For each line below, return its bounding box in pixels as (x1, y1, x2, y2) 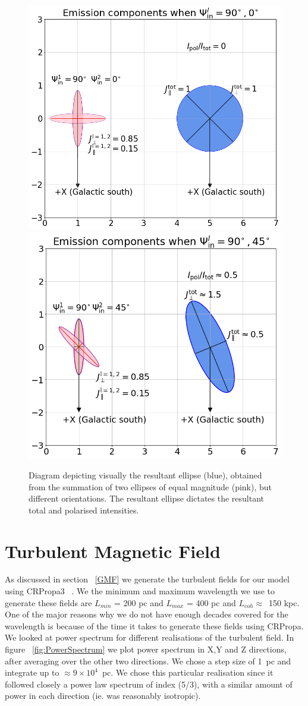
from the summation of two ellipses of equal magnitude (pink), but (29, 480, 272, 493)
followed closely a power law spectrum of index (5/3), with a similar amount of (5, 677, 293, 690)
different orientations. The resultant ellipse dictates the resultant (29, 492, 265, 505)
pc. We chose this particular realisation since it (102, 666, 274, 679)
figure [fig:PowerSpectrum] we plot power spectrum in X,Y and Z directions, (5, 643, 287, 655)
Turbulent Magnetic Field (5, 538, 221, 563)
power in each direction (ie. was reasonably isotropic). (5, 689, 201, 702)
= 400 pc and (186, 596, 236, 609)
